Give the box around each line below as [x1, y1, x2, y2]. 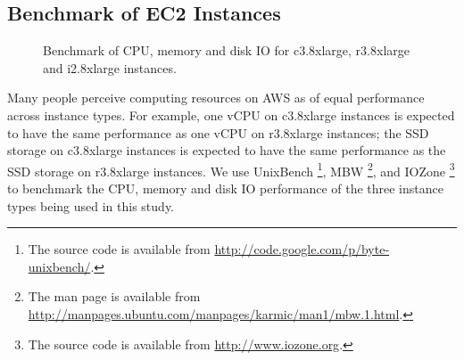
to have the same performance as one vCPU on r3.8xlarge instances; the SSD [7, 123, 429, 142]
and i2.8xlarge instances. [43, 58, 177, 77]
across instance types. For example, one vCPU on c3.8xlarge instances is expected [7, 105, 455, 124]
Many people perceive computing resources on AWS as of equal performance [7, 88, 425, 107]
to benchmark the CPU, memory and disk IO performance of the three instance [7, 179, 443, 198]
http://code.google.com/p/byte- [214, 240, 390, 258]
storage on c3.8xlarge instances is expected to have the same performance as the [7, 141, 446, 160]
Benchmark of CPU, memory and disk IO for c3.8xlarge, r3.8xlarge [43, 41, 410, 60]
